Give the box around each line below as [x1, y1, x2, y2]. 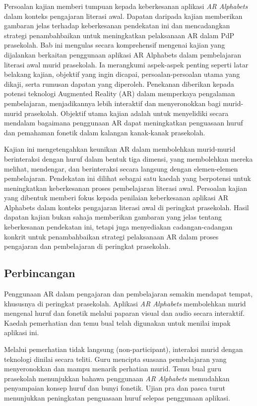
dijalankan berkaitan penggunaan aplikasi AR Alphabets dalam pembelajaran [4, 49, 242, 59]
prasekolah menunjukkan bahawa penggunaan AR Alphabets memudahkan [4, 373, 230, 383]
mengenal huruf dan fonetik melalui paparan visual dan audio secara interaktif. [4, 308, 245, 318]
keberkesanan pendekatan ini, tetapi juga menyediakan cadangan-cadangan [4, 222, 233, 232]
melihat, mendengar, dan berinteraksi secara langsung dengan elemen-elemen [4, 163, 238, 174]
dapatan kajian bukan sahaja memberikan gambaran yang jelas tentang [4, 212, 222, 222]
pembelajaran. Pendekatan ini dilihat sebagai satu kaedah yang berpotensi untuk [4, 173, 251, 183]
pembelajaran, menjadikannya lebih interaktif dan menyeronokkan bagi [4, 98, 221, 108]
